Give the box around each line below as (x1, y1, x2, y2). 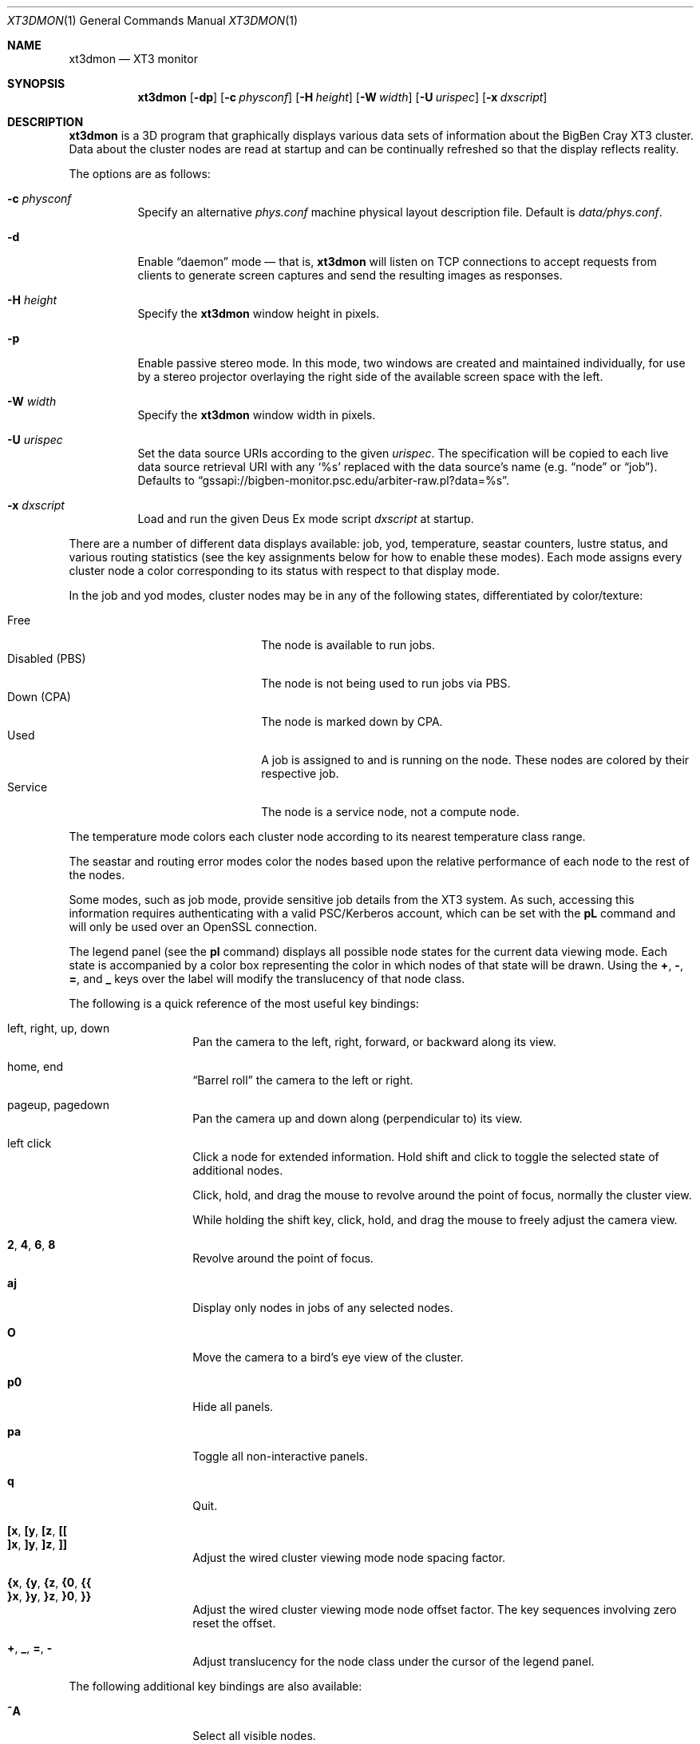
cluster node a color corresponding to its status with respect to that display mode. (69, 564, 500, 577)
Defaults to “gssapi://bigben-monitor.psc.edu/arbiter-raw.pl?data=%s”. (137, 474, 509, 487)
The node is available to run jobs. (261, 638, 435, 652)
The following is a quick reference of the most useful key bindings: (69, 997, 419, 1010)
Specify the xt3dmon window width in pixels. (137, 408, 376, 422)
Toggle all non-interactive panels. (192, 1449, 369, 1463)
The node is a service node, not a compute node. (261, 805, 520, 818)
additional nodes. (192, 1163, 283, 1177)
